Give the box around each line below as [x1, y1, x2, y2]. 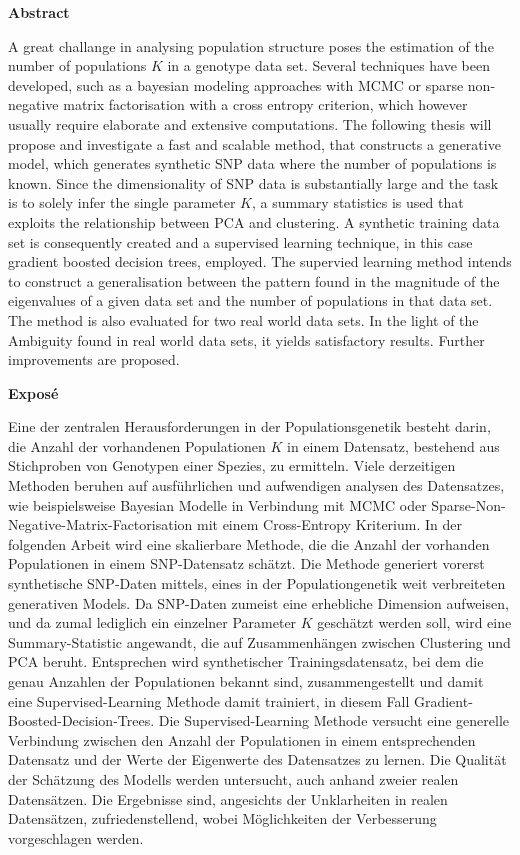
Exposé [8, 382, 59, 403]
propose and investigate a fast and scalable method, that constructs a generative [8, 133, 501, 154]
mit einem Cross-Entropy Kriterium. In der [196, 514, 462, 535]
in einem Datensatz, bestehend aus [286, 435, 500, 456]
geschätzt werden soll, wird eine [317, 612, 512, 633]
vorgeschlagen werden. [8, 827, 144, 848]
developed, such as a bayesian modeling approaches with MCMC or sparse [8, 74, 464, 95]
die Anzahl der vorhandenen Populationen [8, 435, 266, 456]
